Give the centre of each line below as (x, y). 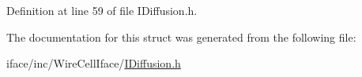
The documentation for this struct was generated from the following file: (181, 37)
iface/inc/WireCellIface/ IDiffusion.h (94, 63)
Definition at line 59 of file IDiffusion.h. (102, 10)
